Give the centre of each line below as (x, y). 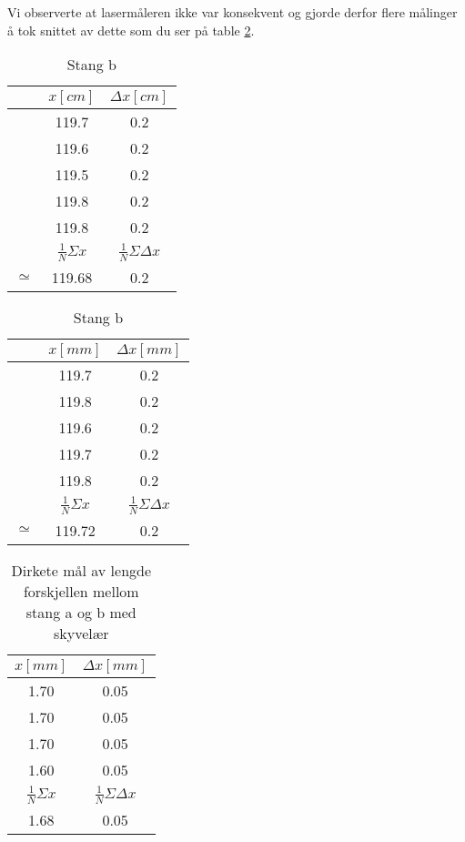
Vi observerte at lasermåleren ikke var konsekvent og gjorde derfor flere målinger (232, 12)
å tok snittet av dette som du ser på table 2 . (131, 30)
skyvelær (81, 633)
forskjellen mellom (81, 591)
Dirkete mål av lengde (81, 570)
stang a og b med (81, 612)
